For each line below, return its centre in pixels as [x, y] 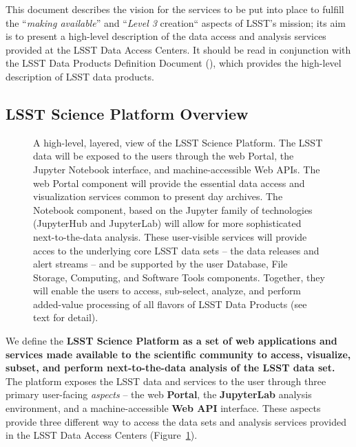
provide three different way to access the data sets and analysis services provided [176, 421]
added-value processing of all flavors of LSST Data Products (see [170, 304]
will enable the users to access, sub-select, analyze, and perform [167, 291]
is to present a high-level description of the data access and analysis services [166, 36]
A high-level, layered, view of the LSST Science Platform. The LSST [178, 142]
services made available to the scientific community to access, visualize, [178, 354]
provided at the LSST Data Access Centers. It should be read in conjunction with [178, 49]
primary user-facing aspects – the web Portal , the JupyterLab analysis [159, 394]
